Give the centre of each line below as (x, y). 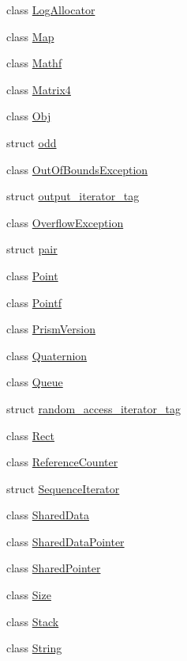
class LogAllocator (51, 9)
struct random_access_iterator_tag (93, 408)
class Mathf (34, 63)
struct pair (32, 249)
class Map (30, 36)
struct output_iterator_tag (73, 196)
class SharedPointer (54, 568)
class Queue (35, 382)
